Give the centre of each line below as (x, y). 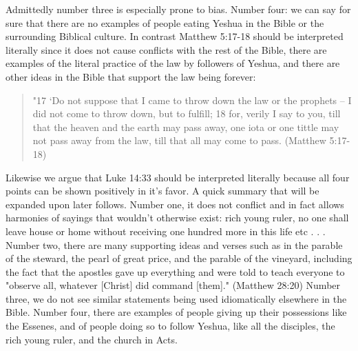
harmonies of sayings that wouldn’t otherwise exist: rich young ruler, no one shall (177, 218)
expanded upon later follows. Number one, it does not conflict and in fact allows (175, 204)
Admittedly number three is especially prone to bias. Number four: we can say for (178, 9)
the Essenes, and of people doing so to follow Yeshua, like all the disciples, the (170, 326)
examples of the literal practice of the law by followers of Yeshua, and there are (173, 63)
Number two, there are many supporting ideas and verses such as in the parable (174, 244)
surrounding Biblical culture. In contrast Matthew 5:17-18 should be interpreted (175, 36)
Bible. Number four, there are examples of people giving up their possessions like (176, 312)
